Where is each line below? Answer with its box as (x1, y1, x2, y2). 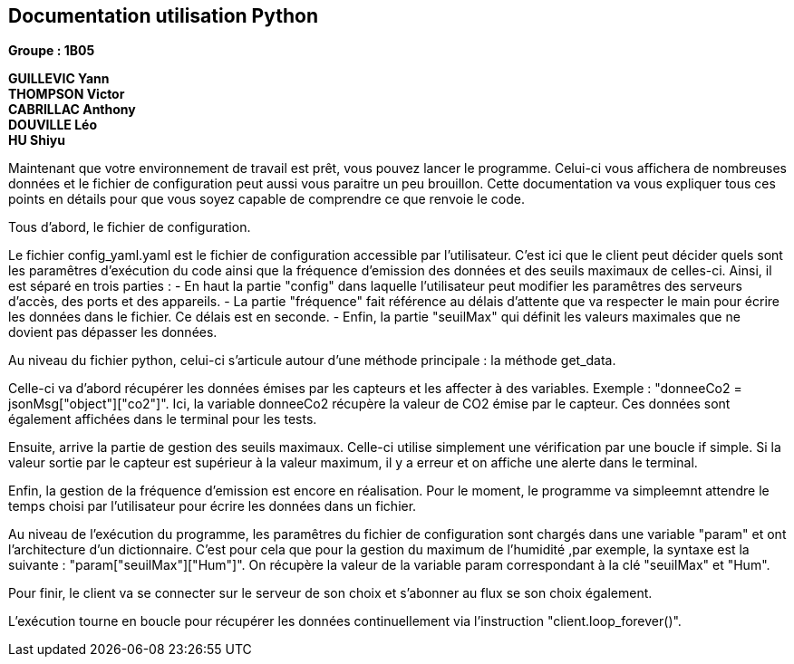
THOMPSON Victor (8, 86, 125, 102)
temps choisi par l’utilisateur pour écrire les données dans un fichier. (8, 498, 417, 515)
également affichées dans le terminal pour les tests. (8, 411, 317, 428)
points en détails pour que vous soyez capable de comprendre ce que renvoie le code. (8, 191, 526, 207)
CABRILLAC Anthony (8, 101, 136, 118)
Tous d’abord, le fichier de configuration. (8, 219, 251, 236)
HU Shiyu (8, 132, 65, 149)
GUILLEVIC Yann (8, 71, 110, 87)
